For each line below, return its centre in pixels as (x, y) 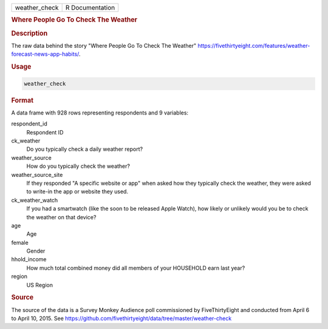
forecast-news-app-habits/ (45, 54)
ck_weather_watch (35, 200)
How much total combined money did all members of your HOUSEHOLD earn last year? (136, 268)
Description (29, 33)
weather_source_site (37, 174)
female (20, 242)
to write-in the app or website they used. (77, 191)
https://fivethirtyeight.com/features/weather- (254, 45)
